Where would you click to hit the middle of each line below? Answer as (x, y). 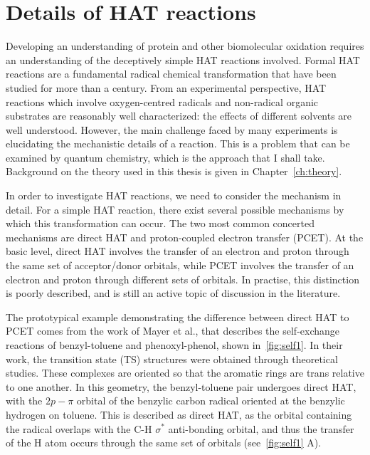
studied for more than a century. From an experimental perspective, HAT (166, 87)
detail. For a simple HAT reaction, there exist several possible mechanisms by (175, 209)
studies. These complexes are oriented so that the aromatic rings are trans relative (185, 373)
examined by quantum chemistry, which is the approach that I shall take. (165, 157)
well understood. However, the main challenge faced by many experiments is (172, 129)
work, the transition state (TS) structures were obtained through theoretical (172, 359)
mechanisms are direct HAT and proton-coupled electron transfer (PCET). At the (185, 237)
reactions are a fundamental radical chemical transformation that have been (171, 74)
